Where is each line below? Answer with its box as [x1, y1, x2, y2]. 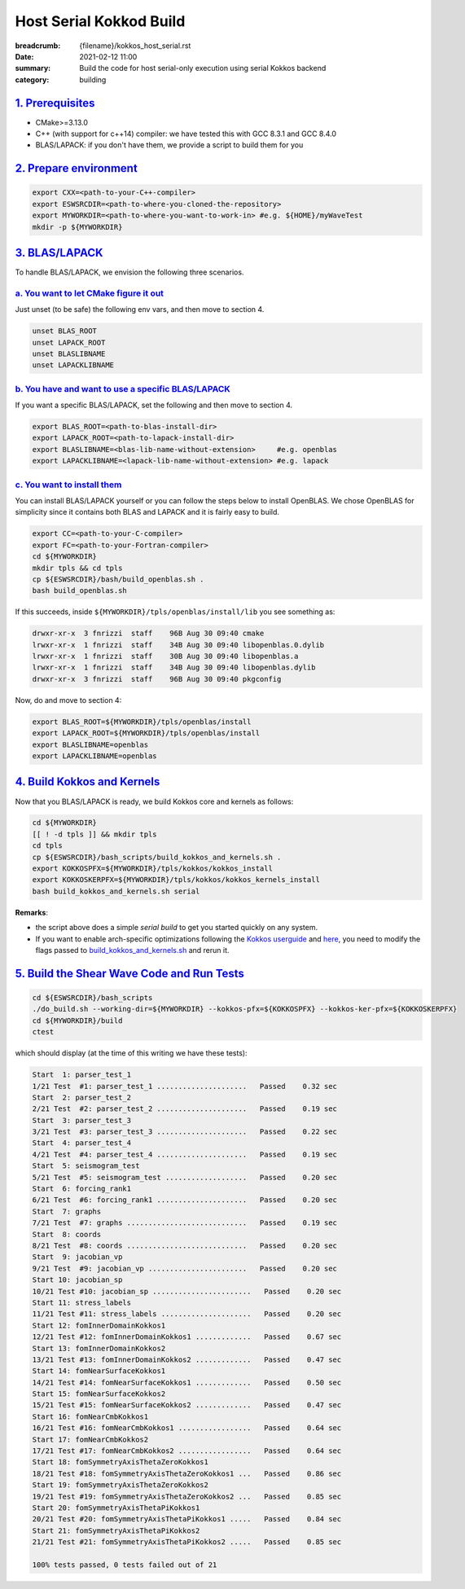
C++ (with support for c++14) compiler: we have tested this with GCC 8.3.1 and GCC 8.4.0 [35, 129, 337, 138]
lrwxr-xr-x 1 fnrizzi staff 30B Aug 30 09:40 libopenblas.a [32, 652, 299, 661]
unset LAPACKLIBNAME [32, 361, 114, 370]
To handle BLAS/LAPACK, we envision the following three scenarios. [15, 267, 244, 277]
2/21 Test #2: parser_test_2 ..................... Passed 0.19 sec [32, 1104, 338, 1113]
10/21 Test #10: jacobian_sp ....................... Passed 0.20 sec [32, 1287, 342, 1296]
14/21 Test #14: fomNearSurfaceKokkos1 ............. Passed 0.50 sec [32, 1377, 342, 1387]
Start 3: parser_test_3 [32, 1116, 132, 1125]
